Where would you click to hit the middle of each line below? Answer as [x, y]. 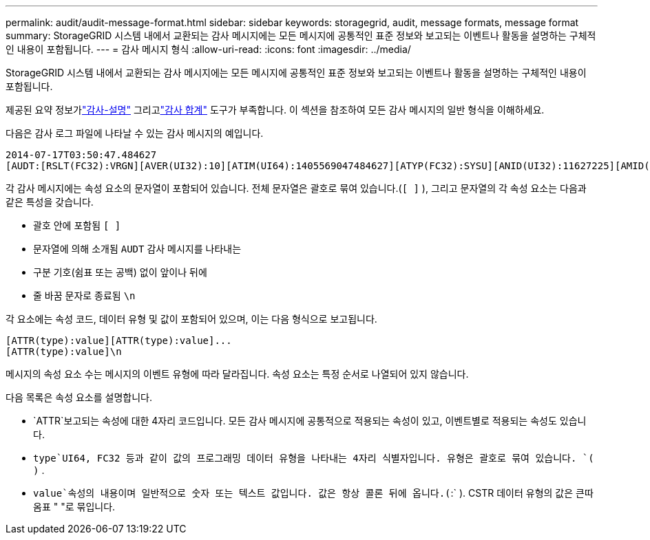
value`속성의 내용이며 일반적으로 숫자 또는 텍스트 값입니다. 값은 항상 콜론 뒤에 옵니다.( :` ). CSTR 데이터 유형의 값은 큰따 [313, 493]
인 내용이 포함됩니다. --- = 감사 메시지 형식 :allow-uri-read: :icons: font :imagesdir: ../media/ [208, 49]
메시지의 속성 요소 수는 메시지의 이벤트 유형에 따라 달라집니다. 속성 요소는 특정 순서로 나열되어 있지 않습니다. [237, 374]
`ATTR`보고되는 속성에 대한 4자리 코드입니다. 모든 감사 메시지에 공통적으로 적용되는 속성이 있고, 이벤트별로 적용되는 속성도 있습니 [310, 421]
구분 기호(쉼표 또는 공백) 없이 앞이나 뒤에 [120, 272]
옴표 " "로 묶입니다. [74, 507]
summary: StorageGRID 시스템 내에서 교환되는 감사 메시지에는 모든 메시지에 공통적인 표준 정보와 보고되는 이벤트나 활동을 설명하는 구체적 [301, 35]
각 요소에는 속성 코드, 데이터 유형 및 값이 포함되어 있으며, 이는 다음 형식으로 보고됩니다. [191, 319]
